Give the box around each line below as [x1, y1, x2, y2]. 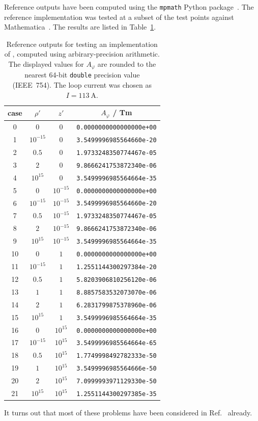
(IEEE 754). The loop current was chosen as [12, 80, 152, 90]
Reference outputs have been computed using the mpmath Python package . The [4, 2, 254, 12]
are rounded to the [97, 59, 156, 69]
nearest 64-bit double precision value [24, 69, 140, 80]
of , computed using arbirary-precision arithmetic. [4, 48, 160, 59]
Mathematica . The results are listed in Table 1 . [4, 21, 156, 32]
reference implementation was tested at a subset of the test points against [4, 11, 234, 22]
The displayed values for [8, 59, 84, 69]
